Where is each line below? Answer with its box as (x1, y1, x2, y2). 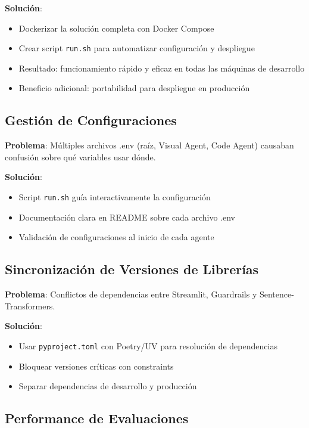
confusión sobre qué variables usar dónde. (5, 150, 156, 163)
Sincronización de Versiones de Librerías (5, 260, 259, 278)
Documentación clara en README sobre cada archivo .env (18, 210, 236, 223)
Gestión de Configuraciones (5, 111, 177, 129)
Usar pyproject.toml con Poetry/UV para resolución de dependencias (18, 339, 277, 352)
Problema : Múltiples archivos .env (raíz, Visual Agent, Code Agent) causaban (5, 139, 294, 151)
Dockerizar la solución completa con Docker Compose (18, 21, 214, 34)
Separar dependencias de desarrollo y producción (18, 380, 197, 392)
